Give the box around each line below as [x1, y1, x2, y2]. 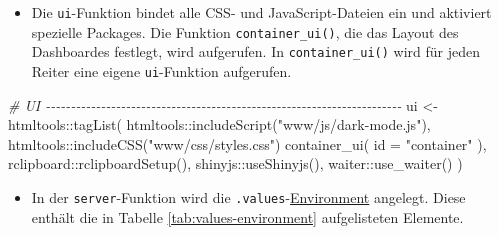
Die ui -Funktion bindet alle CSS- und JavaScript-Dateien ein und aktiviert [31, 2, 492, 22]
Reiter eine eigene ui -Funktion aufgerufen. [31, 60, 292, 81]
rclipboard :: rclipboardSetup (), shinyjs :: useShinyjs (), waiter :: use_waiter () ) [8, 153, 463, 174]
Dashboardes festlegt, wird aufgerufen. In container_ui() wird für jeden [31, 41, 480, 62]
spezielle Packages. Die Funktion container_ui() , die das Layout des [31, 21, 459, 42]
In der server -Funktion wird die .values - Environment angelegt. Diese [31, 187, 466, 207]
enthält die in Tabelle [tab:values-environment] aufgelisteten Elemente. [31, 206, 464, 227]
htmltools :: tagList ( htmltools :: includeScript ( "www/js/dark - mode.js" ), [8, 114, 431, 135]
